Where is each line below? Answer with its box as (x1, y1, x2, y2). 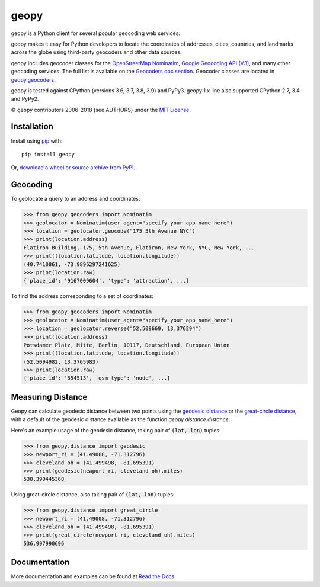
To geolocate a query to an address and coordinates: (11, 195, 140, 203)
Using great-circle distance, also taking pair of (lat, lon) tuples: (11, 491, 175, 498)
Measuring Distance (11, 392, 88, 402)
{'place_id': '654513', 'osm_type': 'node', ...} (23, 375, 171, 381)
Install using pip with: (11, 137, 63, 145)
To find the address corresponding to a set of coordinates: (11, 293, 154, 300)
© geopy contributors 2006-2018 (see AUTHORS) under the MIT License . (11, 106, 191, 113)
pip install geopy (21, 151, 75, 158)
